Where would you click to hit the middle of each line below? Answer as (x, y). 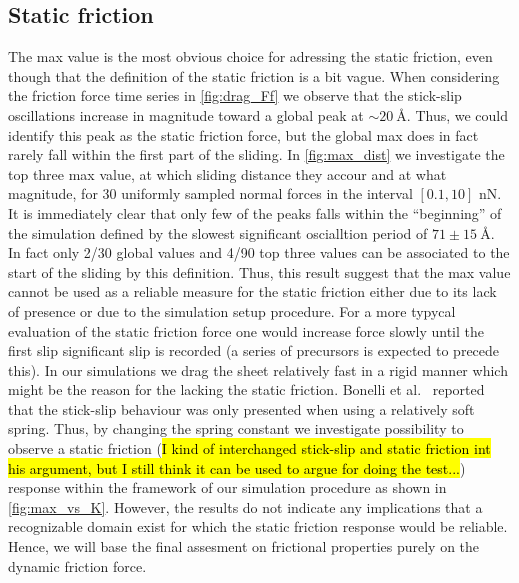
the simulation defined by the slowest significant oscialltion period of (218, 232)
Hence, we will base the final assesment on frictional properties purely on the (244, 546)
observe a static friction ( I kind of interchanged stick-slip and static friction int (249, 448)
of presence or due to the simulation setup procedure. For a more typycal (232, 310)
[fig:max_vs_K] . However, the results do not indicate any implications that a (245, 506)
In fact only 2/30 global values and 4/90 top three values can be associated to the (259, 252)
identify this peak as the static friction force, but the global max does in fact (243, 134)
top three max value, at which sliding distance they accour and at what (227, 173)
